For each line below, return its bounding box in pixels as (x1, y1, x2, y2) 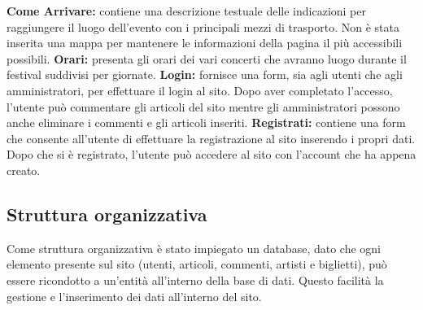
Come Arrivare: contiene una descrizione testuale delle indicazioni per (7, 2, 366, 19)
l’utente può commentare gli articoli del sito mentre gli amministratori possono (7, 98, 400, 115)
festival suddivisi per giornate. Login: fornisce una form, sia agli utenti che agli (7, 66, 403, 83)
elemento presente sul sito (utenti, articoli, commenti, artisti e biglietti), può (7, 255, 387, 273)
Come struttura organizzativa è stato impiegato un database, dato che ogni (7, 239, 381, 256)
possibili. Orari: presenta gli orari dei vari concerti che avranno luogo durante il (7, 50, 407, 67)
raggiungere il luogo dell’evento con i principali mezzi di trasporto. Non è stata (7, 18, 399, 35)
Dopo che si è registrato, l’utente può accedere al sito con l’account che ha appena (7, 146, 416, 163)
